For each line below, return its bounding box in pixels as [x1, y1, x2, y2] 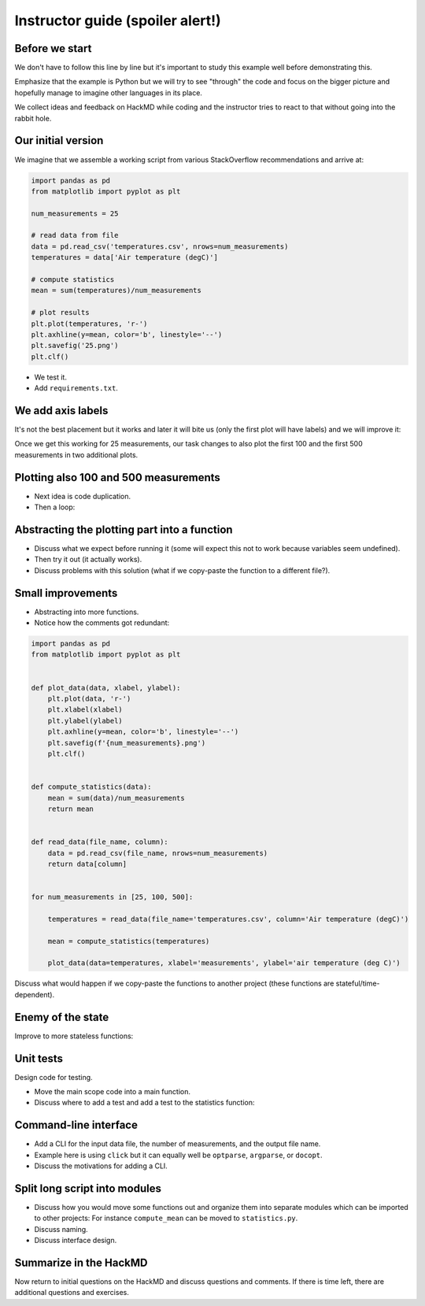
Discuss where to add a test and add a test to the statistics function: [34, 1098, 255, 1108]
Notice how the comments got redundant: [34, 618, 170, 627]
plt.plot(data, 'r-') [47, 694, 131, 704]
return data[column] [47, 859, 128, 868]
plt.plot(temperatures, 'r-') [31, 319, 148, 328]
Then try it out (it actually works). [34, 555, 142, 564]
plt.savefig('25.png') [31, 341, 119, 350]
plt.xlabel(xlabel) [47, 705, 124, 714]
